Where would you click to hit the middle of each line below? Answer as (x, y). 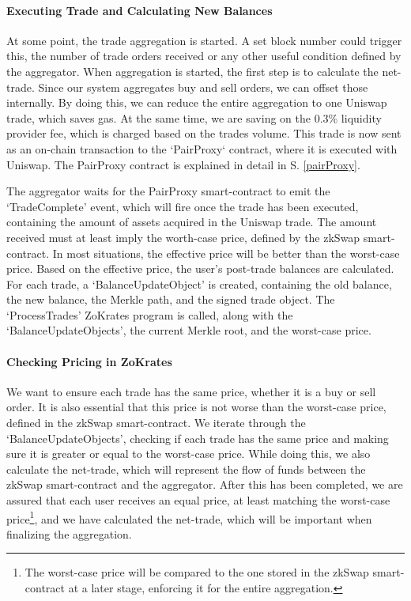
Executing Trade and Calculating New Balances (140, 10)
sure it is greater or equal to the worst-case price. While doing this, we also (189, 454)
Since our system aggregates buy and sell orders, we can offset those (203, 87)
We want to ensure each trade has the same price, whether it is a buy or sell (191, 391)
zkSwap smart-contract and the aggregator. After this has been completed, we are (205, 484)
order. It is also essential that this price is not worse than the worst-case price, (196, 407)
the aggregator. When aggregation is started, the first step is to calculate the (192, 71)
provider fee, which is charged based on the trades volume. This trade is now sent (204, 133)
